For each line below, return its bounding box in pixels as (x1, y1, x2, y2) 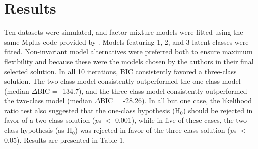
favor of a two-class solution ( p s (4, 115, 101, 125)
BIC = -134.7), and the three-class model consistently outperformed (37, 85, 247, 96)
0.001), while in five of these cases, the (115, 115, 234, 125)
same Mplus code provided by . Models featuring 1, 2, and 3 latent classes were (4, 36, 249, 47)
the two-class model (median (4, 95, 92, 106)
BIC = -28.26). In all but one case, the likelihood (100, 95, 252, 106)
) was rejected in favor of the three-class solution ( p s (75, 125, 237, 135)
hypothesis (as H (20, 125, 72, 135)
